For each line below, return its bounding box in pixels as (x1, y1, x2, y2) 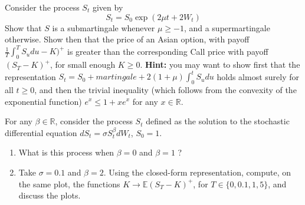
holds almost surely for (217, 70, 299, 82)
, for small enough (50, 58, 116, 71)
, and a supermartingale (183, 21, 270, 34)
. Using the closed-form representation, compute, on (103, 166, 291, 178)
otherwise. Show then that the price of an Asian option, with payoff (5, 33, 250, 45)
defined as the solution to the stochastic (146, 115, 290, 127)
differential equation (5, 126, 77, 138)
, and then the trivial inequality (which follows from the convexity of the (34, 83, 297, 95)
